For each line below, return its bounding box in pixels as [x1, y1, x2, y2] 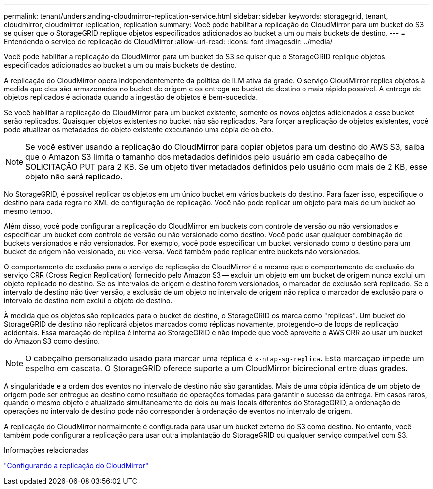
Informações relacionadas [4, 446, 88, 454]
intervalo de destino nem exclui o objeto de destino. [4, 296, 173, 305]
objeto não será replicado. [25, 172, 123, 181]
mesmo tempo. [4, 207, 53, 215]
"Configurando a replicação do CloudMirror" [4, 461, 149, 470]
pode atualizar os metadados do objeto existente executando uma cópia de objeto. [4, 125, 273, 133]
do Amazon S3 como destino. [4, 337, 100, 345]
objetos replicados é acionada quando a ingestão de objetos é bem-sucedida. [4, 93, 258, 101]
